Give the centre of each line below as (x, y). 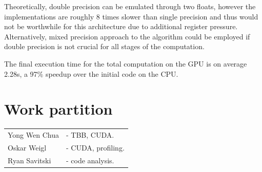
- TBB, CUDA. (90, 135)
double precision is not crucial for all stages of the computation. (104, 46)
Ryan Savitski (29, 160)
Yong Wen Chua (33, 135)
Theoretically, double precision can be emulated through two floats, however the (130, 6)
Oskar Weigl (27, 147)
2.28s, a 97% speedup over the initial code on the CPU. (91, 73)
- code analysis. (90, 160)
